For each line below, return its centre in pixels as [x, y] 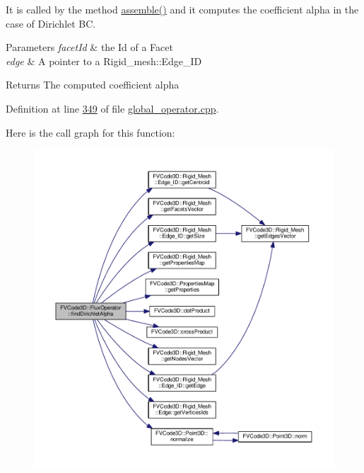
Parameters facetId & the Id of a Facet [89, 47]
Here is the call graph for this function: [90, 132]
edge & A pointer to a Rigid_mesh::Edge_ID [104, 61]
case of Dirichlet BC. [51, 23]
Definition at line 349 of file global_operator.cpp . [112, 108]
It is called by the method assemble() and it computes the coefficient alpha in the [182, 9]
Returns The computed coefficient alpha [93, 85]
